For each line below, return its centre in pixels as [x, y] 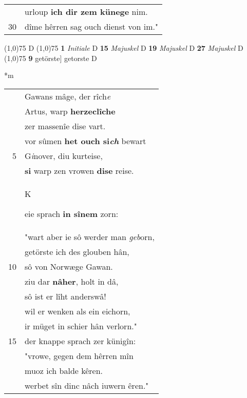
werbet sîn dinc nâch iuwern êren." [87, 385]
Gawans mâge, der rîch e [68, 96]
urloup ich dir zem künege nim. [86, 12]
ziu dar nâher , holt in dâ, [72, 281]
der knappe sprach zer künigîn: [80, 341]
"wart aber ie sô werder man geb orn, [90, 236]
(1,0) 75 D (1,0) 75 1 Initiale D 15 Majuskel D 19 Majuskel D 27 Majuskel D [124, 48]
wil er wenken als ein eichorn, [78, 311]
